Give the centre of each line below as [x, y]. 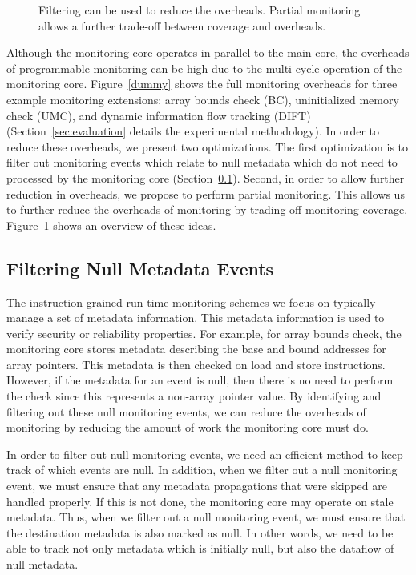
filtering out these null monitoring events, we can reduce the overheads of [186, 411]
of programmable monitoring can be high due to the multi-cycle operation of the [204, 68]
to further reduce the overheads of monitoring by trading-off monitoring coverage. [207, 209]
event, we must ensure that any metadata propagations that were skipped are [197, 486]
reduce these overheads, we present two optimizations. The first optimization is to [208, 146]
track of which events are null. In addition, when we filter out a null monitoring [202, 470]
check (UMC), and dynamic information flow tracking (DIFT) [159, 115]
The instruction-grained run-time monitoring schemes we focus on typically [191, 302]
